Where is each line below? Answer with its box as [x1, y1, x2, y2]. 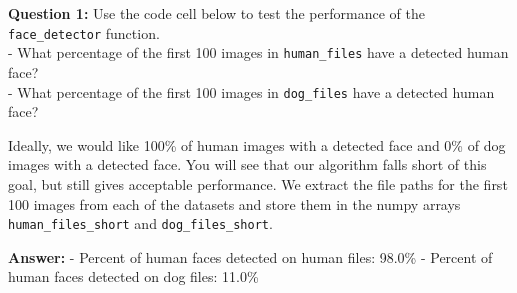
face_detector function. [8, 22, 160, 43]
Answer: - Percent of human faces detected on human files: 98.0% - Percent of [8, 246, 493, 267]
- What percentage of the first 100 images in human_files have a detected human [8, 42, 509, 63]
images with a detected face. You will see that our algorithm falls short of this [8, 154, 487, 175]
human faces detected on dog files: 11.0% [8, 266, 259, 287]
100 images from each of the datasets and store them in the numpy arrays [8, 193, 461, 214]
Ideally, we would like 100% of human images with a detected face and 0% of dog [8, 134, 506, 155]
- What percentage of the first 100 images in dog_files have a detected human [8, 81, 495, 102]
